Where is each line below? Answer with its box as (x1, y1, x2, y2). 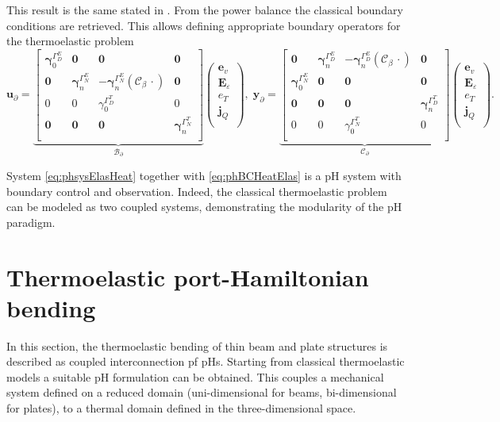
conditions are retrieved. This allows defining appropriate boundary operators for (6, 17, 401, 33)
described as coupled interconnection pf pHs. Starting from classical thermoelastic (6, 353, 405, 370)
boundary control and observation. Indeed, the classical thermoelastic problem (6, 182, 387, 199)
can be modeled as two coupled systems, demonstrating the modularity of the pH (6, 198, 402, 215)
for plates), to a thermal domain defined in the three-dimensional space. (6, 400, 356, 416)
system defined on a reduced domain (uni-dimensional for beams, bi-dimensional (6, 384, 397, 401)
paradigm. (6, 213, 56, 230)
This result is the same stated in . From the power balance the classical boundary (6, 2, 403, 17)
